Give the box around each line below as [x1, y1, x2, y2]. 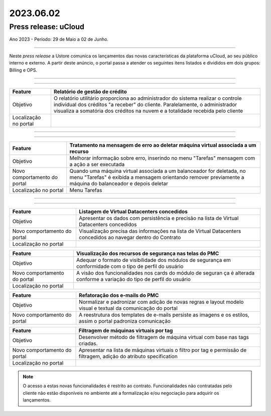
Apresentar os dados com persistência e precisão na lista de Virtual [78, 215, 239, 222]
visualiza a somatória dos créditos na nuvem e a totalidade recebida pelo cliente [53, 107, 243, 114]
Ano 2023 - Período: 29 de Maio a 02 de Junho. [9, 36, 109, 42]
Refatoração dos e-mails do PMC [78, 292, 159, 299]
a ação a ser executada [69, 161, 125, 168]
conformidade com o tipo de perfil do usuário [76, 262, 184, 269]
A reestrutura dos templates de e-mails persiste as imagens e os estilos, [78, 311, 249, 318]
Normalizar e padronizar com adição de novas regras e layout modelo [78, 298, 244, 305]
